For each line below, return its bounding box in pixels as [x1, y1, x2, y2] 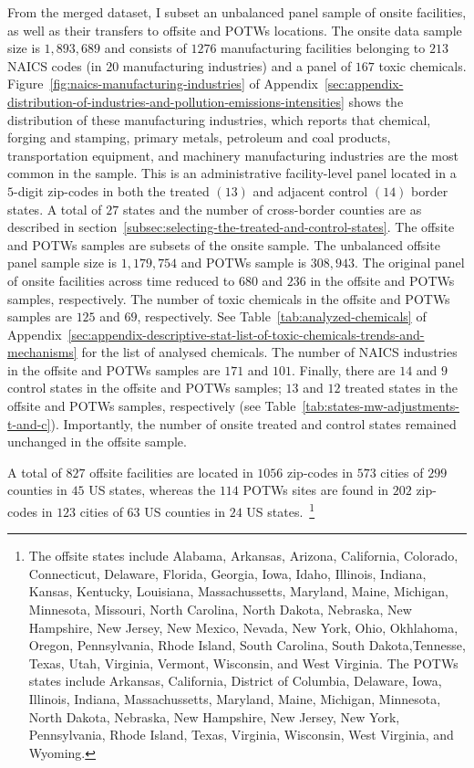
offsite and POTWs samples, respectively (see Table [7, 396, 296, 416]
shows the [348, 91, 404, 110]
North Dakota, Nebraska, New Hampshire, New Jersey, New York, [28, 707, 400, 726]
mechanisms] [7, 342, 77, 362]
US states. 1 [246, 500, 315, 521]
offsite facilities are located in [89, 462, 253, 481]
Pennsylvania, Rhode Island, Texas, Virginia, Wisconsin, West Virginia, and [28, 725, 454, 744]
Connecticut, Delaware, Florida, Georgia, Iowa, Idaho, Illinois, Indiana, [28, 563, 427, 583]
